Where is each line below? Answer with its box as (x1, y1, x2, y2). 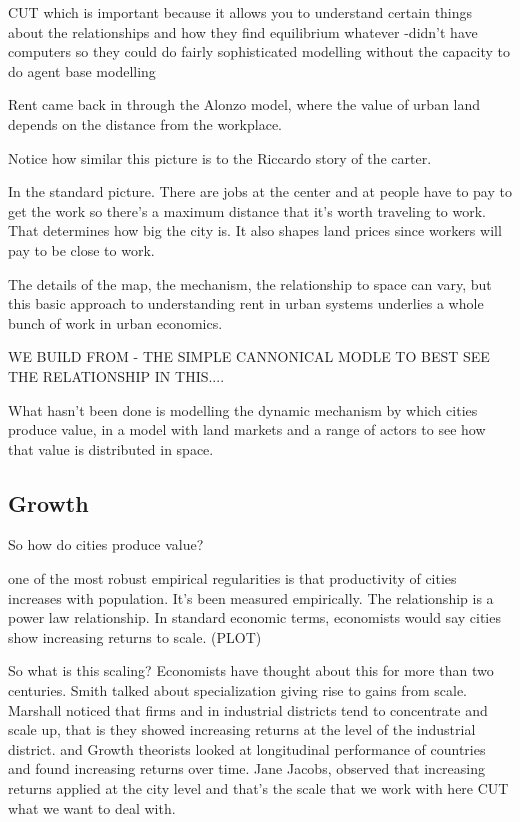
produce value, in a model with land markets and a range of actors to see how (8, 419, 486, 440)
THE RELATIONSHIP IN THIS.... (8, 365, 225, 386)
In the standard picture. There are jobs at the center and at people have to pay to (8, 181, 512, 202)
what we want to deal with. (8, 797, 176, 818)
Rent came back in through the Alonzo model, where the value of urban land (8, 94, 481, 115)
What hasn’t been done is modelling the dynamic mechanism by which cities (8, 399, 478, 420)
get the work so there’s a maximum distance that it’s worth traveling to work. (8, 200, 487, 221)
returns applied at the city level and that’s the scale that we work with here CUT (8, 778, 509, 799)
